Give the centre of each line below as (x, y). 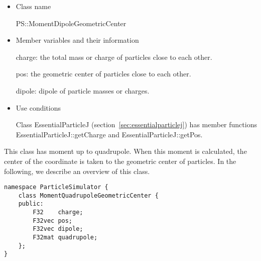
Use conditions (38, 107)
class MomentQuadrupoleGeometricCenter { (88, 195)
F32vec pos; (53, 221)
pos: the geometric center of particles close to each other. (103, 74)
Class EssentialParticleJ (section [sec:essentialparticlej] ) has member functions (136, 124)
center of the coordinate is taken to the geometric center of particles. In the (120, 161)
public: (31, 204)
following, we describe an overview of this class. (77, 171)
